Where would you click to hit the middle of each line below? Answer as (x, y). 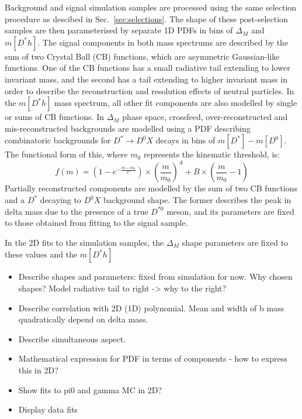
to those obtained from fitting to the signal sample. (96, 223)
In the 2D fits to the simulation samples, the (84, 242)
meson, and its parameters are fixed (230, 211)
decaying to (60, 200)
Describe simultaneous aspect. (72, 339)
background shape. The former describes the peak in (197, 200)
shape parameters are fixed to (235, 242)
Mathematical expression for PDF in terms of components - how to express (153, 358)
